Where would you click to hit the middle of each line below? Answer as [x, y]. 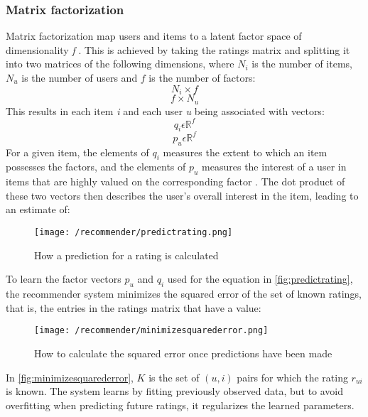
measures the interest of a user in [274, 167]
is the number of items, [302, 64]
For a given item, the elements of [77, 152]
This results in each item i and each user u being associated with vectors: [165, 110]
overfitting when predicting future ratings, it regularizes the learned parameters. [180, 405]
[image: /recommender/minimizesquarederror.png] [151, 331]
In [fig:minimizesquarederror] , [70, 377]
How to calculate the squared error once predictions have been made [183, 353]
